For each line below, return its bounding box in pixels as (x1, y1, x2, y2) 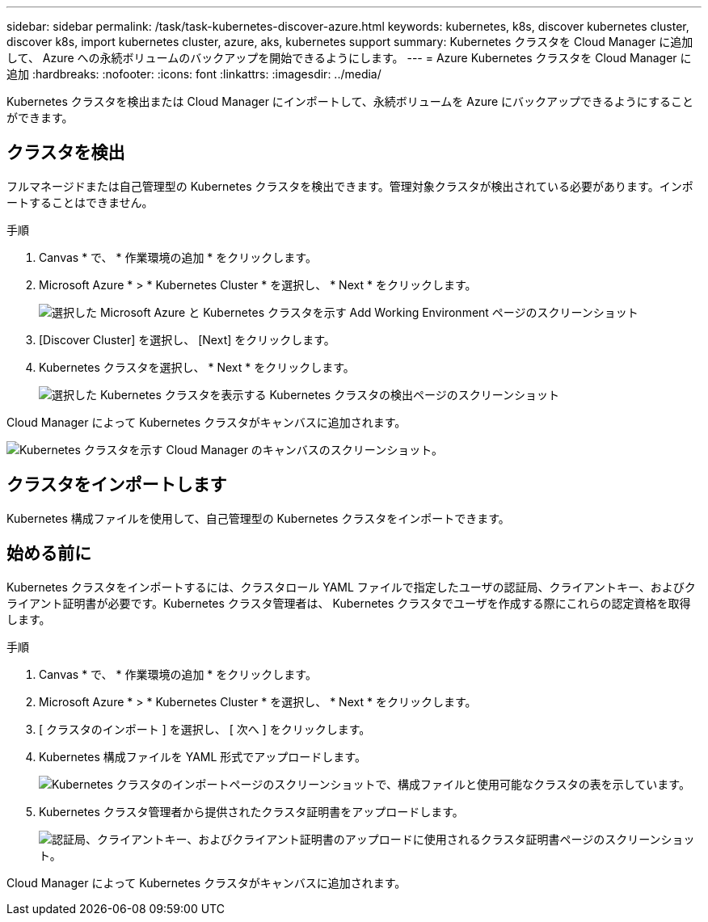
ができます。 (6, 111, 74, 124)
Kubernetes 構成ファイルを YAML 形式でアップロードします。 (39, 749, 366, 764)
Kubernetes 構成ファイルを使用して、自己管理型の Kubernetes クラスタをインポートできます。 (6, 511, 510, 525)
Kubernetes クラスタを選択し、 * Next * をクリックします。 (39, 360, 355, 374)
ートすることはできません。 (6, 195, 154, 209)
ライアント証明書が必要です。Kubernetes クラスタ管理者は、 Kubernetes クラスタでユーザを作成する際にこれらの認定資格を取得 (6, 596, 691, 610)
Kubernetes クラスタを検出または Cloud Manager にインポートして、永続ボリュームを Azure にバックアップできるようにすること (6, 95, 693, 108)
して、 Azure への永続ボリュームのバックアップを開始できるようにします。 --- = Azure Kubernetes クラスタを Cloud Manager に (6, 51, 692, 65)
